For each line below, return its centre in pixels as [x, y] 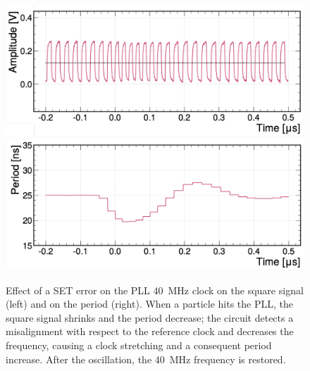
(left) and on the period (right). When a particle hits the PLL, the [149, 304]
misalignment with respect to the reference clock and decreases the [150, 331]
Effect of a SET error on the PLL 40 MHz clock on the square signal [155, 290]
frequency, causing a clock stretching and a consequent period [139, 345]
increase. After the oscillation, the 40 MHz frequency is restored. [146, 359]
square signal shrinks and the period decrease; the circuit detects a [150, 317]
